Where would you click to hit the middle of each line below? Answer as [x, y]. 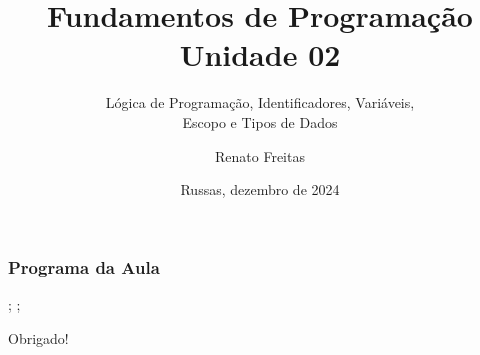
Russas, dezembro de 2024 [260, 189]
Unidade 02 [260, 54]
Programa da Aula [84, 266]
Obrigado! [38, 337]
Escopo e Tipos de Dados [260, 121]
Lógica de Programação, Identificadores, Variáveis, [260, 102]
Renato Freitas [260, 155]
